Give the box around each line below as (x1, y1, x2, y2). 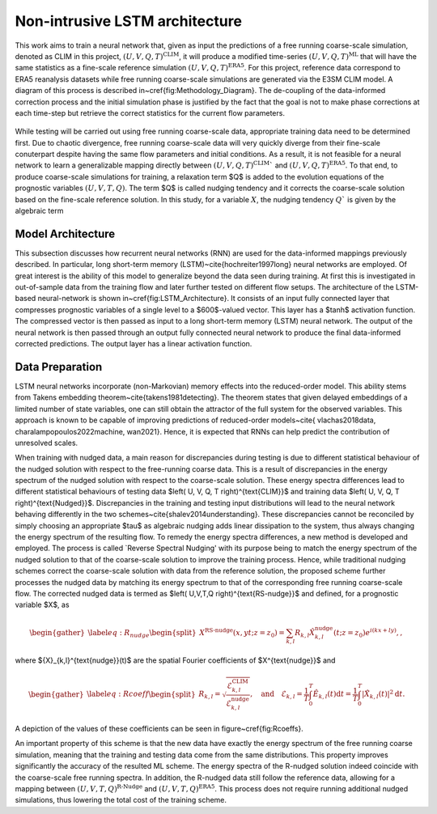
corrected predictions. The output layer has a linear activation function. (15, 339, 252, 349)
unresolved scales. (15, 438, 78, 447)
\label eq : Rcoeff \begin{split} (86, 689, 196, 699)
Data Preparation (15, 360, 103, 374)
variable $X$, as (15, 600, 70, 610)
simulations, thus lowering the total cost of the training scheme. (15, 795, 227, 805)
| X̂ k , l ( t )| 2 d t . (361, 689, 405, 701)
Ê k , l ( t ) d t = (312, 689, 352, 701)
